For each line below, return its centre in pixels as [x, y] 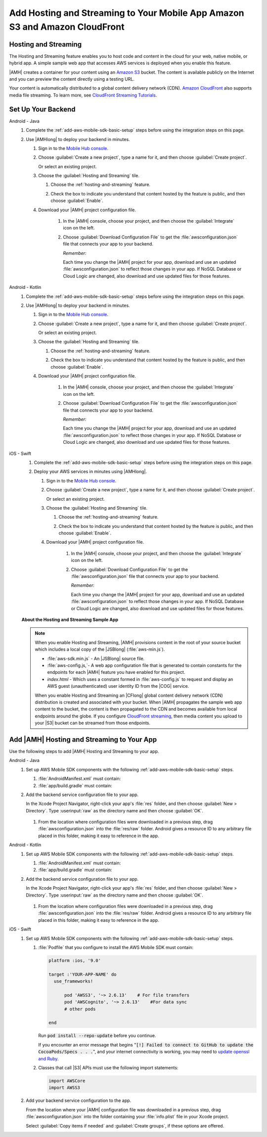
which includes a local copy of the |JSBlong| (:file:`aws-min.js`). [100, 649]
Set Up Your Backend [43, 109]
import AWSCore [67, 1081]
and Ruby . [48, 1058]
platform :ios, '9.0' [75, 960]
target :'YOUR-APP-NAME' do [83, 974]
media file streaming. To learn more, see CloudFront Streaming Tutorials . [83, 95]
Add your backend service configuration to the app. [79, 1100]
